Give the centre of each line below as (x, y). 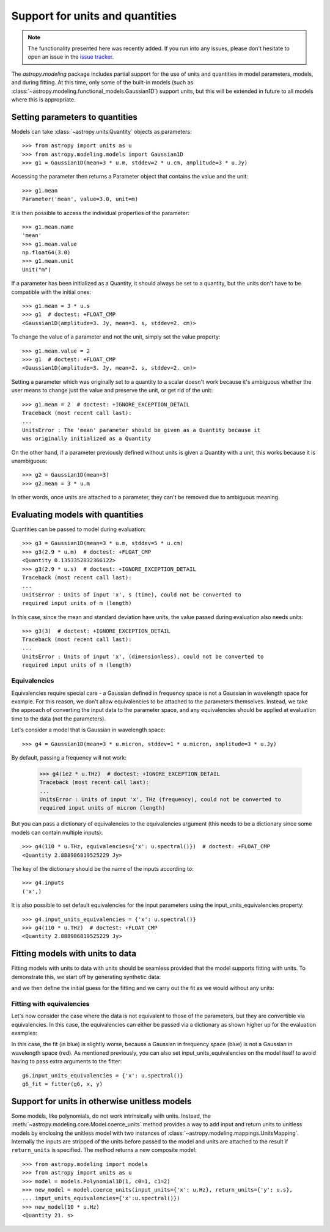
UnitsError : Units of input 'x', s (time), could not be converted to (132, 595)
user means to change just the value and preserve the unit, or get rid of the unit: (112, 391)
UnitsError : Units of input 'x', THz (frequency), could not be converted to (160, 800)
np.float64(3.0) (46, 253)
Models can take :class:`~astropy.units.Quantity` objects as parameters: (101, 131)
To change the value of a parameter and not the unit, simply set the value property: (116, 337)
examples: (24, 1033)
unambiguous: (29, 461)
